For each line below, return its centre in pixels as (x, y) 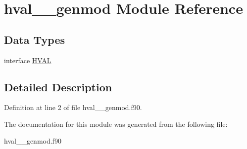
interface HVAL (28, 60)
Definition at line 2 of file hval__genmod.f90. (73, 107)
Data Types (34, 39)
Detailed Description (58, 87)
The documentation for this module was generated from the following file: (116, 124)
